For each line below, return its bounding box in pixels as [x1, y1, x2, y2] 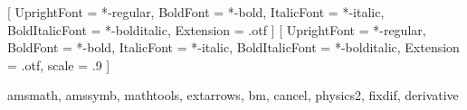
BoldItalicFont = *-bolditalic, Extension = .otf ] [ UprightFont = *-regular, [7, 20, 426, 39]
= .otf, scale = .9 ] [7, 55, 110, 74]
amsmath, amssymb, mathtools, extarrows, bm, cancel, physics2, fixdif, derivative [7, 86, 459, 105]
